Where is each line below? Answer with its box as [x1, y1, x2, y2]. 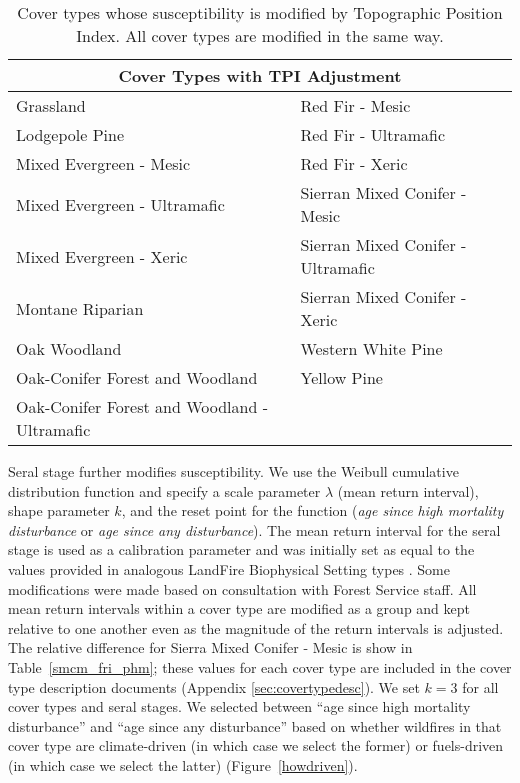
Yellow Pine [300, 366, 383, 389]
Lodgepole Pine [16, 123, 125, 146]
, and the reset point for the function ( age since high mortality [121, 500, 504, 521]
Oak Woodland [16, 337, 122, 360]
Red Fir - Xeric [300, 152, 408, 175]
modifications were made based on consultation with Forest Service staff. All [8, 578, 477, 599]
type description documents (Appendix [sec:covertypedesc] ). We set [8, 676, 420, 697]
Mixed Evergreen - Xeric [16, 244, 188, 268]
